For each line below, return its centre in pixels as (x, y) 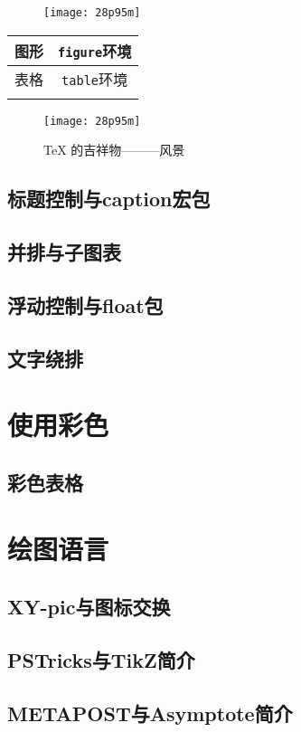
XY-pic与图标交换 (89, 606)
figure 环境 (95, 51)
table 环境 (95, 79)
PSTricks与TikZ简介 (101, 659)
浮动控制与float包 (85, 304)
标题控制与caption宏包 (109, 199)
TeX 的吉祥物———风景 (114, 150)
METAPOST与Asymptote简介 (150, 713)
